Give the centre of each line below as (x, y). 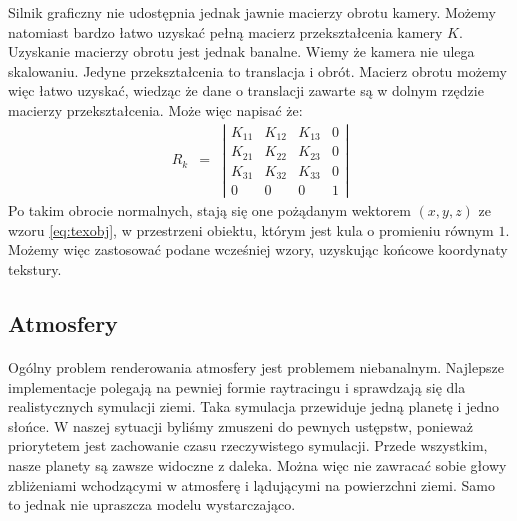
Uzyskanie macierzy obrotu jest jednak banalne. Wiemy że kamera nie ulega (241, 51)
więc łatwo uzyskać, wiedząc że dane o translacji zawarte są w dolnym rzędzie (246, 90)
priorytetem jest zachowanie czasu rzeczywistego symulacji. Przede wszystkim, (248, 445)
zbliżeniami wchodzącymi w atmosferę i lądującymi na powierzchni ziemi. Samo (252, 484)
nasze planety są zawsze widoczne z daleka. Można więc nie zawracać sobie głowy (257, 464)
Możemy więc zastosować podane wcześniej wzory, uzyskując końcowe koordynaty (258, 249)
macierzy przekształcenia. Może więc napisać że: (155, 109)
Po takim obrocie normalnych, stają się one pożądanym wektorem (209, 210)
